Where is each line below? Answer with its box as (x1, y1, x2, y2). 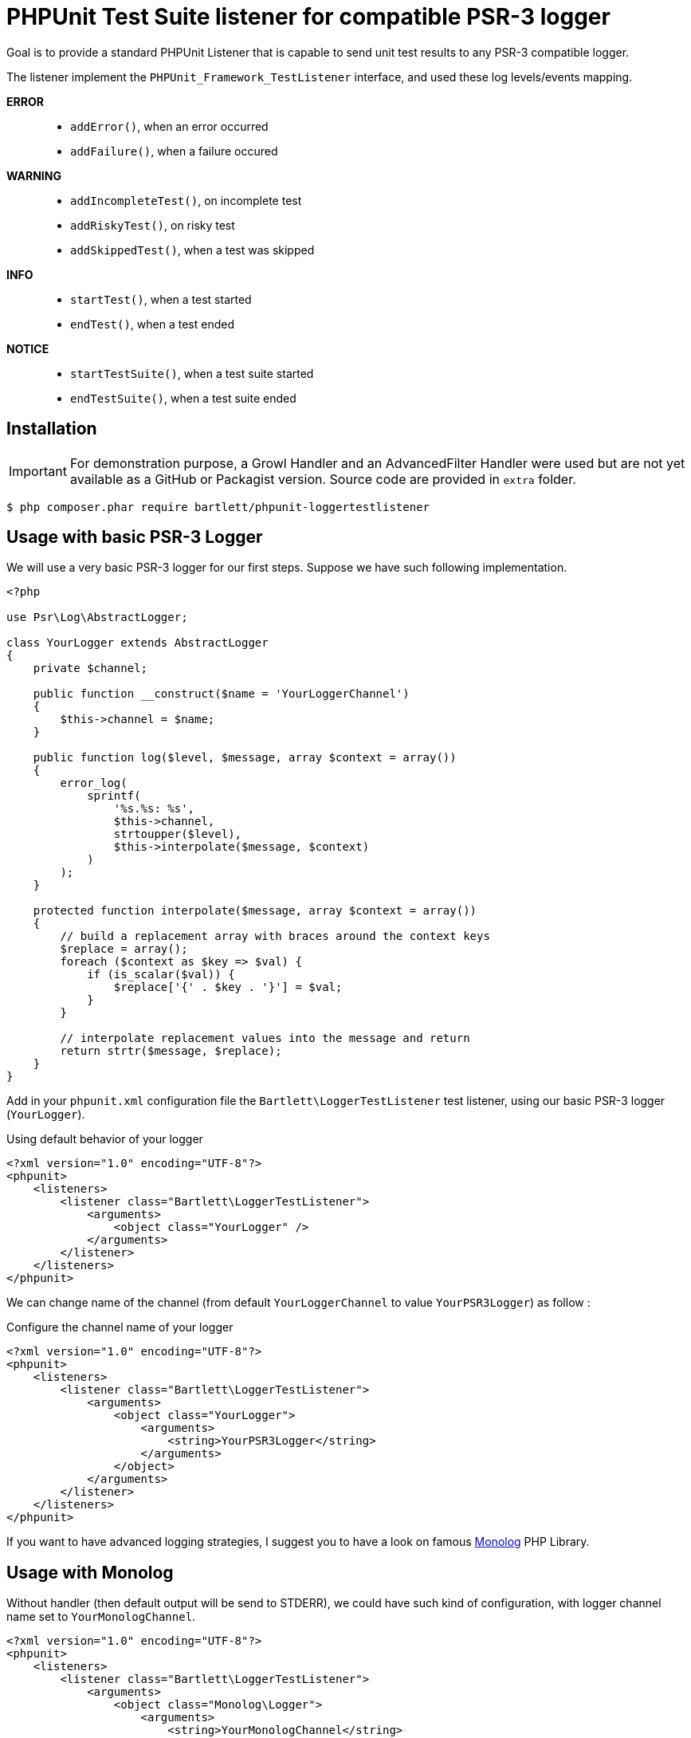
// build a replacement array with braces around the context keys (60, 930, 490, 943)
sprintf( (87, 789, 141, 803)
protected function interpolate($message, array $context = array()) (33, 904, 477, 918)
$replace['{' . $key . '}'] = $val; (113, 981, 343, 994)
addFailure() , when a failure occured (70, 144, 278, 158)
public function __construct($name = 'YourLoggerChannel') (33, 687, 410, 701)
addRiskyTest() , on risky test (70, 218, 235, 232)
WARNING (6, 168, 61, 183)
